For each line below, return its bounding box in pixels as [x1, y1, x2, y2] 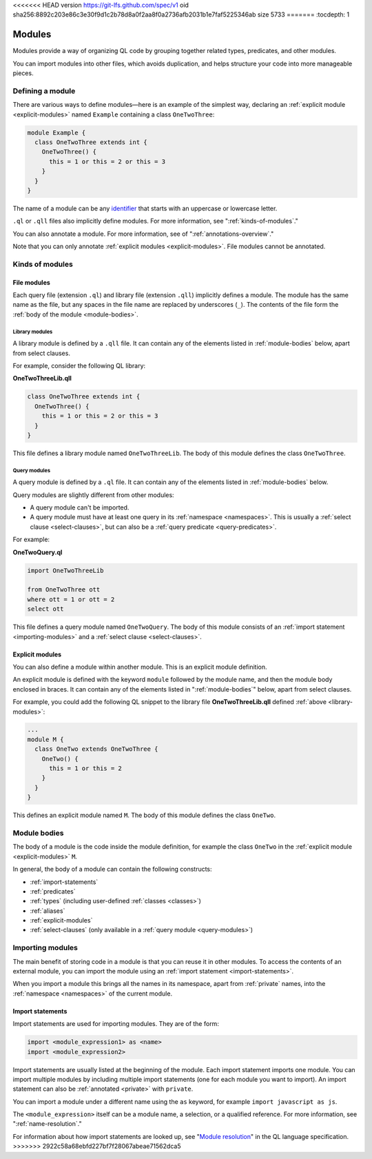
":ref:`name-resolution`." [12, 1120, 82, 1128]
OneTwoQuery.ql [12, 548, 63, 556]
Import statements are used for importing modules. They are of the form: [12, 1020, 220, 1028]
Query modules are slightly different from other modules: [12, 490, 175, 499]
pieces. [12, 69, 34, 77]
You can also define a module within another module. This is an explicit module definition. [12, 663, 267, 671]
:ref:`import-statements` [30, 878, 99, 886]
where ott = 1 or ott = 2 [27, 595, 115, 603]
